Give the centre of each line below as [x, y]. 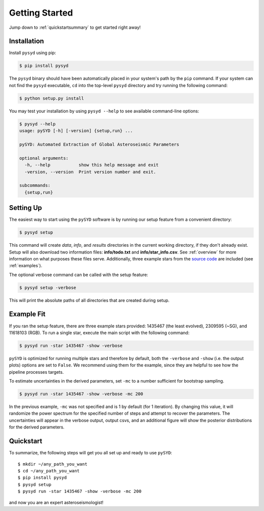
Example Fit [27, 314]
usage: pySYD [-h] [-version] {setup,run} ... [76, 131]
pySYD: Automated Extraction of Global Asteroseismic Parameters [99, 144]
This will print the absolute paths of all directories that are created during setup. [89, 300]
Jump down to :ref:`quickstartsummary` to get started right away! [75, 27]
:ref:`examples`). [26, 266]
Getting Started [41, 13]
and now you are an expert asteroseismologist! [56, 502]
